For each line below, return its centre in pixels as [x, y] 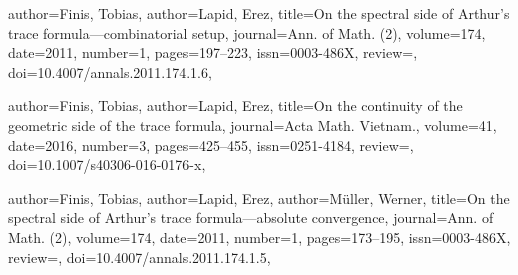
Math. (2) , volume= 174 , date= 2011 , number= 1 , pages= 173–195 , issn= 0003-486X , [259, 236]
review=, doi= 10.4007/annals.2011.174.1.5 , [139, 256]
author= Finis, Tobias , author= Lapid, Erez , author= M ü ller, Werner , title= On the [259, 197]
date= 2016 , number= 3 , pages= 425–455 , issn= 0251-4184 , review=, [211, 144]
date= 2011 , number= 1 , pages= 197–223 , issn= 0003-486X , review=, [213, 52]
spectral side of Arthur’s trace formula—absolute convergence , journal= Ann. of [251, 217]
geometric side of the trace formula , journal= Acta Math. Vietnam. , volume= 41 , [252, 124]
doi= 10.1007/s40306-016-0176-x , [107, 164]
